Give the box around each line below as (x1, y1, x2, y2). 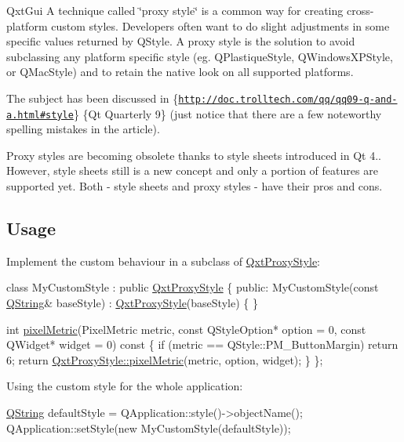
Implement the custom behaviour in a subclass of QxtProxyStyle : (6, 252, 320, 269)
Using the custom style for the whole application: (6, 378, 243, 394)
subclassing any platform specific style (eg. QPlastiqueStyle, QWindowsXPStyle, (6, 48, 393, 64)
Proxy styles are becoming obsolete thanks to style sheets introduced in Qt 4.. (6, 147, 381, 163)
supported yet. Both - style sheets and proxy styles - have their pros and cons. (6, 178, 383, 194)
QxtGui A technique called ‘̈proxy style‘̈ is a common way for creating (6, 2, 344, 18)
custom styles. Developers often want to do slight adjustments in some (51, 17, 390, 34)
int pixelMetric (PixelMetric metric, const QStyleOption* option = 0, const (6, 321, 366, 337)
